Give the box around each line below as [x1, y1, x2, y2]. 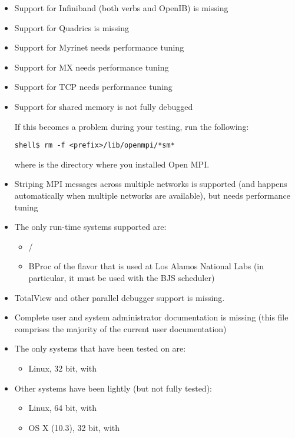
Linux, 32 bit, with [28, 362, 97, 374]
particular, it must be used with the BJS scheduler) [28, 271, 215, 283]
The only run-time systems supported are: [14, 220, 167, 233]
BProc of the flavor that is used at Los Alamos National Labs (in [28, 260, 264, 272]
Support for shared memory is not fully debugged [14, 100, 193, 112]
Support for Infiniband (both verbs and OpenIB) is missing [14, 2, 228, 14]
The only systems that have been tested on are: [14, 342, 186, 355]
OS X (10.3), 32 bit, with [28, 421, 120, 433]
